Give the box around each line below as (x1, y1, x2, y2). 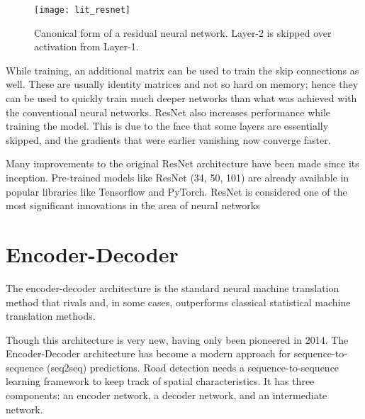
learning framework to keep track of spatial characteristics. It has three (6, 374, 315, 389)
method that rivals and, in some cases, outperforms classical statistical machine (6, 294, 351, 309)
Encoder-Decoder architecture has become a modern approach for (6, 346, 291, 361)
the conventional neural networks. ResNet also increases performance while (6, 104, 331, 119)
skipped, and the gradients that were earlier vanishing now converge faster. (6, 132, 331, 147)
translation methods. (6, 308, 96, 323)
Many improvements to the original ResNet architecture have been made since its (6, 156, 359, 171)
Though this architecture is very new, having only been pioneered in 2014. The (6, 332, 349, 347)
